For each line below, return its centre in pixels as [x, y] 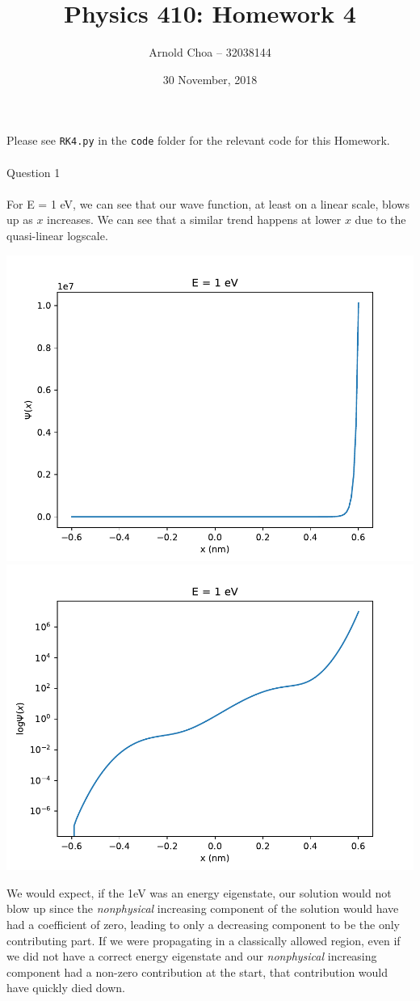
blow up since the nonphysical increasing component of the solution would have [203, 908]
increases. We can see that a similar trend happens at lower [194, 220]
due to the [380, 220]
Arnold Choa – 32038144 [210, 52]
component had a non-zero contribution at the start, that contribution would [197, 971]
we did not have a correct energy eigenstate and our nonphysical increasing [192, 956]
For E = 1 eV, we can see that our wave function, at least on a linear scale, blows [208, 203]
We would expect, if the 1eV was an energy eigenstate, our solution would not [199, 892]
